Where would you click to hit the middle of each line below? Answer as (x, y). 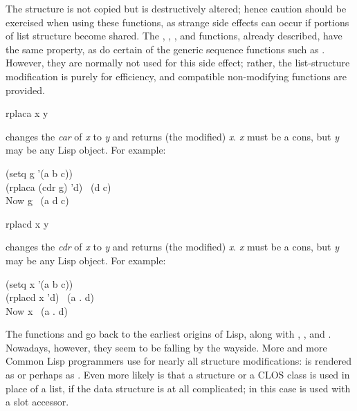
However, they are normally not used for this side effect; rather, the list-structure (178, 63)
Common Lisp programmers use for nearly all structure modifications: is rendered (178, 361)
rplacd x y (27, 223)
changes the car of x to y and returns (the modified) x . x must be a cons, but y (173, 136)
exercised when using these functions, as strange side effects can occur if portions (177, 22)
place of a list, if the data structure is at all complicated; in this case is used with (178, 388)
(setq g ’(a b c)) (39, 173)
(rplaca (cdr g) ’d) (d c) (58, 186)
